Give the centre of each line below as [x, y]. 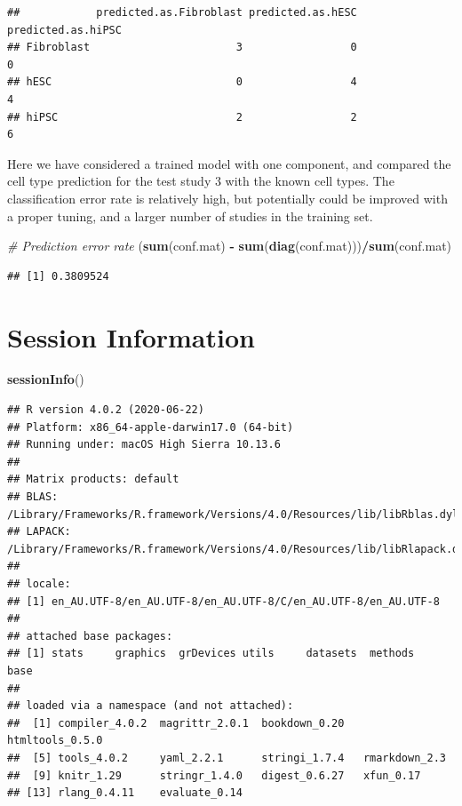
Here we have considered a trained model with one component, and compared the [229, 163]
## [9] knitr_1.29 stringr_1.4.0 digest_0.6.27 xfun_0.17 [214, 775]
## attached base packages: [90, 636]
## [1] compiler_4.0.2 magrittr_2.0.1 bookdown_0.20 [176, 723]
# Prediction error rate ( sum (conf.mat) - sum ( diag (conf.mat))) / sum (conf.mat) [230, 246]
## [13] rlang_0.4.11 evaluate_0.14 [125, 793]
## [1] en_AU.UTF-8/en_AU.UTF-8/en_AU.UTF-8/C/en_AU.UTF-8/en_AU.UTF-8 [223, 601]
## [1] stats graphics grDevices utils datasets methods [211, 654]
